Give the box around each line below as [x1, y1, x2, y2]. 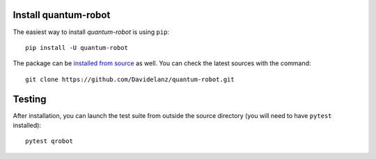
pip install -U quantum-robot [25, 44, 129, 51]
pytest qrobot [25, 137, 73, 145]
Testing [13, 93, 47, 105]
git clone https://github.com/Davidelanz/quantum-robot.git [25, 75, 235, 83]
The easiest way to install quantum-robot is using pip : [13, 28, 170, 36]
